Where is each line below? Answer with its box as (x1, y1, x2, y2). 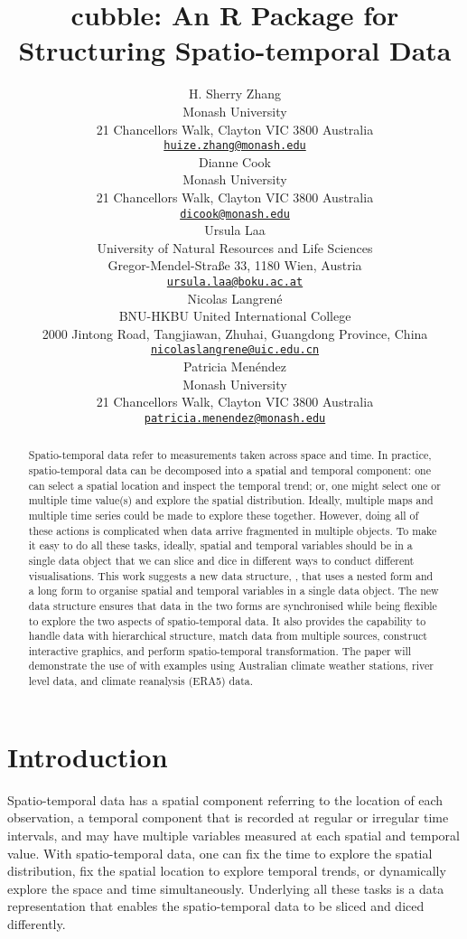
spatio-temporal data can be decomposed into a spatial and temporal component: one (28, 462, 431, 477)
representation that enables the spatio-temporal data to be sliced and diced (7, 897, 425, 916)
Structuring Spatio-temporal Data (18, 32, 452, 69)
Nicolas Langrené (187, 288, 283, 307)
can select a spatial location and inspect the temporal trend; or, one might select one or (28, 477, 441, 493)
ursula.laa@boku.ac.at (166, 275, 304, 288)
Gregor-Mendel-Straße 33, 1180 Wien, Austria (107, 256, 362, 275)
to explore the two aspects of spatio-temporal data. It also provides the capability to (28, 613, 426, 628)
